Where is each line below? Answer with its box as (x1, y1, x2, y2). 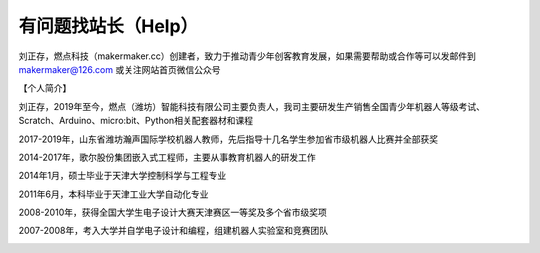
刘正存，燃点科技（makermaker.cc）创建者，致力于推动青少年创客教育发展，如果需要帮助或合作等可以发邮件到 (18, 50, 477, 62)
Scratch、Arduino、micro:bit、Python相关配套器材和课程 (18, 115, 254, 127)
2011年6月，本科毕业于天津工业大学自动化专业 (18, 188, 209, 200)
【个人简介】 (18, 82, 72, 94)
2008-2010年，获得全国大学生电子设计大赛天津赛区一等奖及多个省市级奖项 (18, 206, 327, 219)
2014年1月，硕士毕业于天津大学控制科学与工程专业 (18, 170, 227, 182)
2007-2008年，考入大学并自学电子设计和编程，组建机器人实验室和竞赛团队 (18, 225, 329, 237)
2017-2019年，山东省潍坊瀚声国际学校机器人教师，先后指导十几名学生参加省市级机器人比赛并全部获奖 (18, 133, 439, 145)
